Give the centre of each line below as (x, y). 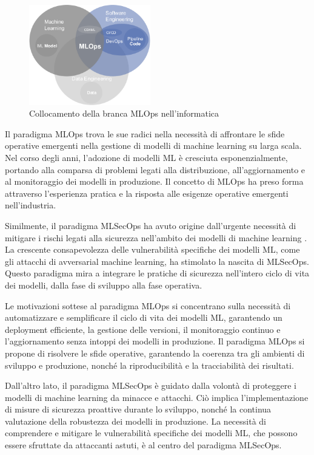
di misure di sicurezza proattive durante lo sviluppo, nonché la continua (138, 409)
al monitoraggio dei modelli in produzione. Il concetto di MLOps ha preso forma (154, 181)
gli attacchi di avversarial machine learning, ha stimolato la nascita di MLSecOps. (157, 261)
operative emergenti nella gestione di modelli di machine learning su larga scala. (153, 145)
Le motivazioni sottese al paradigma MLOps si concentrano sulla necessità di (148, 305)
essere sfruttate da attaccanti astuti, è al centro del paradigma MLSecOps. (143, 445)
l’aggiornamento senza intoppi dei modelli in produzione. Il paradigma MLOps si (155, 341)
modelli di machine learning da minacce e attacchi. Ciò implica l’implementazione (157, 397)
